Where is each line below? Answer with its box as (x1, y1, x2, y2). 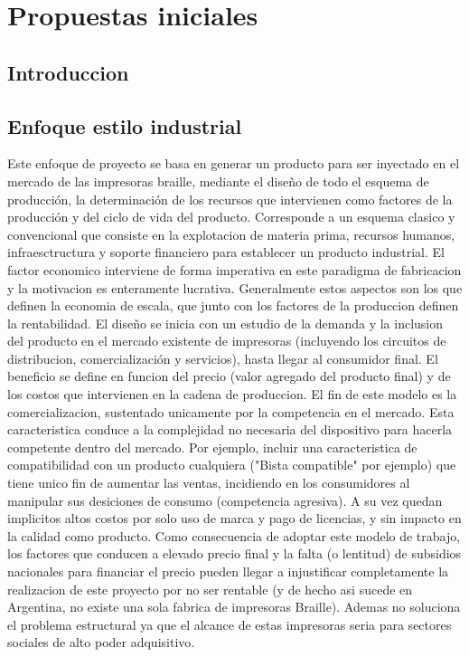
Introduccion (7, 58, 129, 86)
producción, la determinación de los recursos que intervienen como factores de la (7, 189, 453, 208)
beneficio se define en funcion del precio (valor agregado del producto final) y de (7, 367, 451, 386)
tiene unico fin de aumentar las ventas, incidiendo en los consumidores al (7, 473, 410, 492)
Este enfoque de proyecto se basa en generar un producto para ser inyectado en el (7, 154, 460, 173)
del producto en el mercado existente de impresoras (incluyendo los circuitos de (7, 331, 446, 350)
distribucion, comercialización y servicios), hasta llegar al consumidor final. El (7, 348, 438, 367)
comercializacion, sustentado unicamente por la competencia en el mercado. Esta (7, 402, 455, 421)
